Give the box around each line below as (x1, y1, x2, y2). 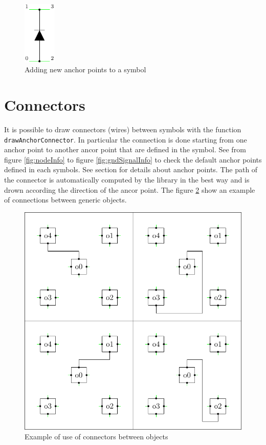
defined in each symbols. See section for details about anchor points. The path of (4, 164, 258, 175)
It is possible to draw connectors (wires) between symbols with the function (4, 124, 241, 134)
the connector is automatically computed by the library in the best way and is (4, 174, 250, 185)
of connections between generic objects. (4, 194, 127, 205)
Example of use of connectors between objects (25, 431, 168, 442)
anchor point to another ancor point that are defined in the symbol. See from (4, 144, 246, 155)
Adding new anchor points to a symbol (25, 64, 146, 75)
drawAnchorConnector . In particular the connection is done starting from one (4, 134, 247, 145)
